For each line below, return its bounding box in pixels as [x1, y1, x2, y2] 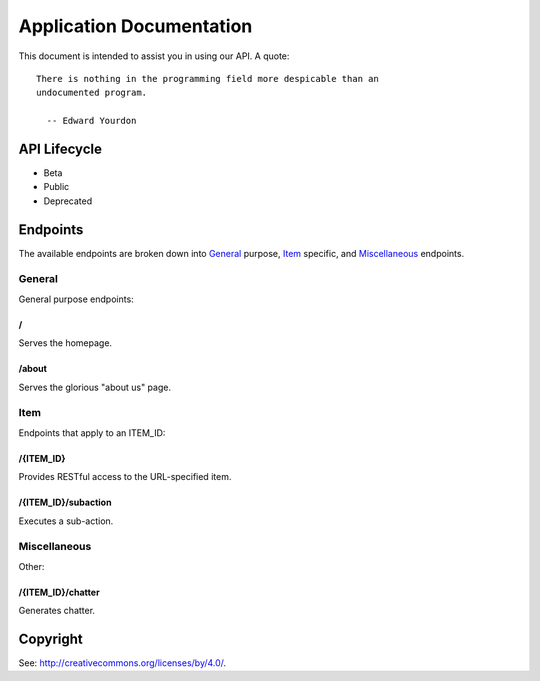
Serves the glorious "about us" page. [18, 381, 172, 393]
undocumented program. [36, 87, 148, 99]
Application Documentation [18, 15, 253, 37]
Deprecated [43, 195, 93, 207]
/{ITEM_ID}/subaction [18, 496, 112, 509]
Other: [18, 560, 45, 572]
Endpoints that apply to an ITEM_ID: [18, 426, 166, 439]
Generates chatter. [18, 605, 95, 617]
